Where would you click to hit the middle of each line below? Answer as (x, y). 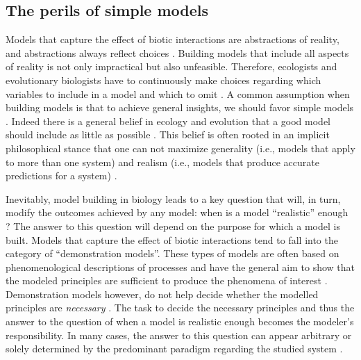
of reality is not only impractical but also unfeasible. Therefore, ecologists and (171, 66)
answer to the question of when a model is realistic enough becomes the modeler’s (180, 321)
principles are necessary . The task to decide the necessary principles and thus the (180, 308)
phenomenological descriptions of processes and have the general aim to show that (180, 267)
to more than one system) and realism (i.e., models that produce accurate (162, 162)
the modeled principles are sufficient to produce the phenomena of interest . (167, 280)
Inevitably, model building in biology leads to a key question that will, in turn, (173, 198)
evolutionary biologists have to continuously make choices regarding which (163, 80)
